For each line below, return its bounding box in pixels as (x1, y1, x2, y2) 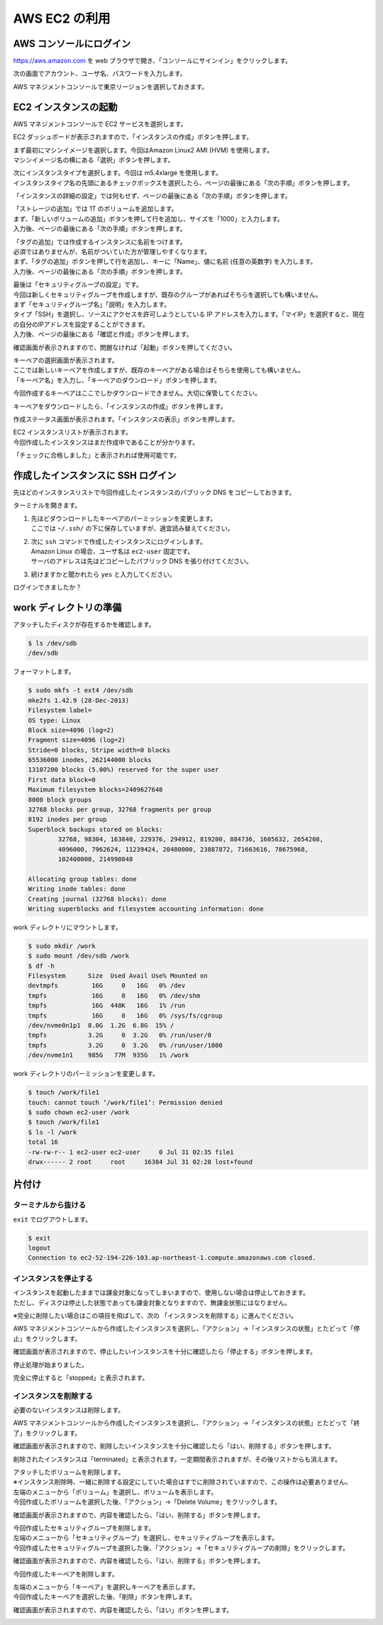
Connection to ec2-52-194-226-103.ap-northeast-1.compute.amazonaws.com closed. (28, 1254, 316, 1262)
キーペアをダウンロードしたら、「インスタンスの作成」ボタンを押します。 (13, 401, 227, 411)
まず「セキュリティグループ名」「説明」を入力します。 (13, 300, 170, 309)
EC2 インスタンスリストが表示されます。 (13, 428, 133, 436)
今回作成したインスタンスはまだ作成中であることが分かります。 (13, 438, 199, 446)
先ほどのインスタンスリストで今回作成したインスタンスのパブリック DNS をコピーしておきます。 (13, 488, 296, 497)
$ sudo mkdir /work (28, 942, 96, 950)
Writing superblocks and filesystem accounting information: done (28, 904, 264, 913)
